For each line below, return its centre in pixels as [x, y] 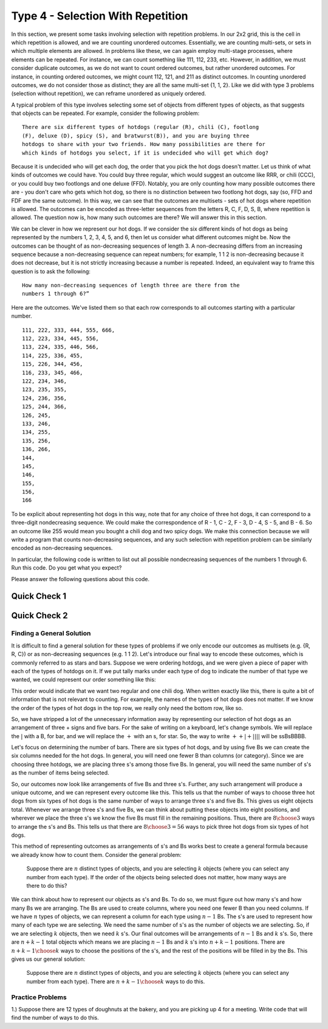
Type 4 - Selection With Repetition [100, 16]
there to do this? [47, 885]
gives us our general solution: [48, 959]
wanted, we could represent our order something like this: [84, 680]
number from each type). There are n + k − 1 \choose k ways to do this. [116, 981]
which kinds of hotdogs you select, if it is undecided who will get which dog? [145, 153]
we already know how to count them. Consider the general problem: [96, 854]
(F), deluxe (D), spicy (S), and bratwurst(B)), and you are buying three [136, 136]
